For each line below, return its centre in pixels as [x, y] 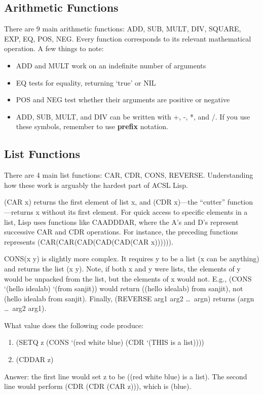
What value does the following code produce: [74, 325]
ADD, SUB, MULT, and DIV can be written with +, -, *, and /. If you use [133, 116]
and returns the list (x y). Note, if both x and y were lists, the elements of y [122, 268]
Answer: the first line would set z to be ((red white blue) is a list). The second [126, 376]
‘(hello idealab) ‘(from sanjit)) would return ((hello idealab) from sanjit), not [124, 288]
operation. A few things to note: [54, 48]
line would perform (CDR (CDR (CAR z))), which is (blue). [98, 386]
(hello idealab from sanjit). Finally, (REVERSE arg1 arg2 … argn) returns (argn [129, 298]
